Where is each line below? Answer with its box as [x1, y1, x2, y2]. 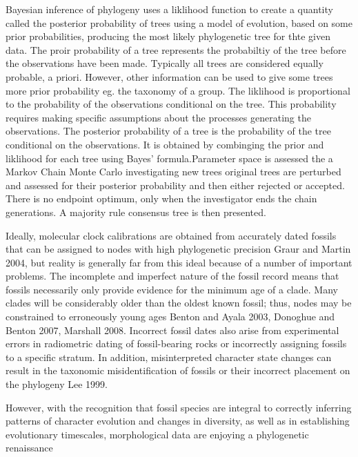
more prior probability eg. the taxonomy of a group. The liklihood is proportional [6, 83, 350, 97]
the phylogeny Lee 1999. [6, 377, 108, 391]
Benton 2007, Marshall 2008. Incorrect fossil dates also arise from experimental [6, 322, 339, 337]
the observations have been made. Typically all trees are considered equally [6, 56, 324, 70]
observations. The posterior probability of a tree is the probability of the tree [6, 124, 331, 138]
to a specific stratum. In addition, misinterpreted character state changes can [6, 349, 332, 364]
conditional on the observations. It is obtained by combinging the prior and [6, 137, 324, 151]
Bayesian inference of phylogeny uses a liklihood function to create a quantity [6, 2, 333, 16]
